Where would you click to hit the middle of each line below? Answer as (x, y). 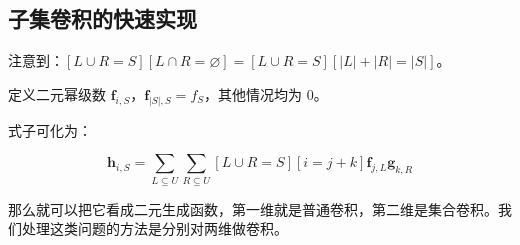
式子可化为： (50, 129)
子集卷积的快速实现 (102, 18)
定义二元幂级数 (57, 93)
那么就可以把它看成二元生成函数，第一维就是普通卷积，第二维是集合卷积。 (253, 208)
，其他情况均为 (253, 93)
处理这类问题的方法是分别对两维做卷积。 (154, 228)
